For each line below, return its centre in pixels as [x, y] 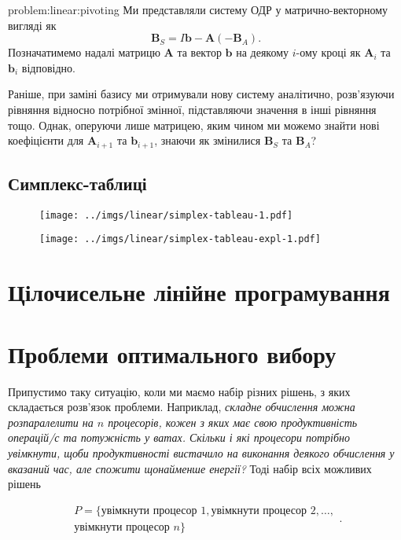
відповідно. [48, 67]
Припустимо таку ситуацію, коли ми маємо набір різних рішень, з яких [179, 391]
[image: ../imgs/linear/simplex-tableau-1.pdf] [166, 215]
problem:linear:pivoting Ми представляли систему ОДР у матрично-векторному [198, 9]
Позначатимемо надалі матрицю [84, 52]
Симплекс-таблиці [77, 183]
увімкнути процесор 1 [154, 511]
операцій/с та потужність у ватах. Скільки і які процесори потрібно [179, 437]
